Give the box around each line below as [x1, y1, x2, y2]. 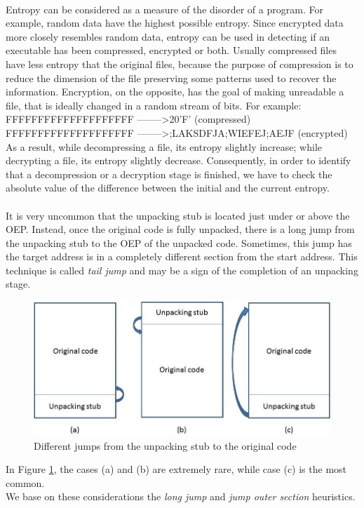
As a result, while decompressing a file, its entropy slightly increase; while [6, 139, 322, 154]
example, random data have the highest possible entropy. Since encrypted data [6, 15, 344, 30]
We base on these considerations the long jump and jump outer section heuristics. [6, 489, 356, 504]
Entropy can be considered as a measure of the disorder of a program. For [6, 1, 323, 16]
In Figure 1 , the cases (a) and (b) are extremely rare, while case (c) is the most [6, 462, 347, 476]
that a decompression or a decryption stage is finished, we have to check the [6, 166, 332, 181]
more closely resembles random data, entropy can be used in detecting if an [6, 29, 330, 44]
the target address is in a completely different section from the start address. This [6, 249, 358, 264]
